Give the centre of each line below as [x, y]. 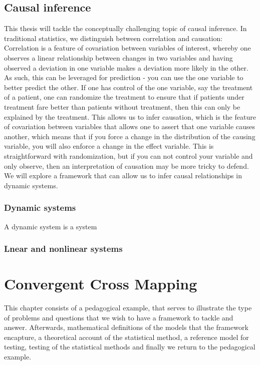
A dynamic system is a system [51, 226]
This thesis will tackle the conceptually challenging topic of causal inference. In [125, 28]
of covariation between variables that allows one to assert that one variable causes [130, 126]
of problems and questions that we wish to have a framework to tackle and [119, 317]
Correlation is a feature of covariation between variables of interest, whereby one [127, 48]
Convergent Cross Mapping [101, 284]
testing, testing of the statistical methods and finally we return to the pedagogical [130, 347]
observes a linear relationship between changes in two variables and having [118, 57]
